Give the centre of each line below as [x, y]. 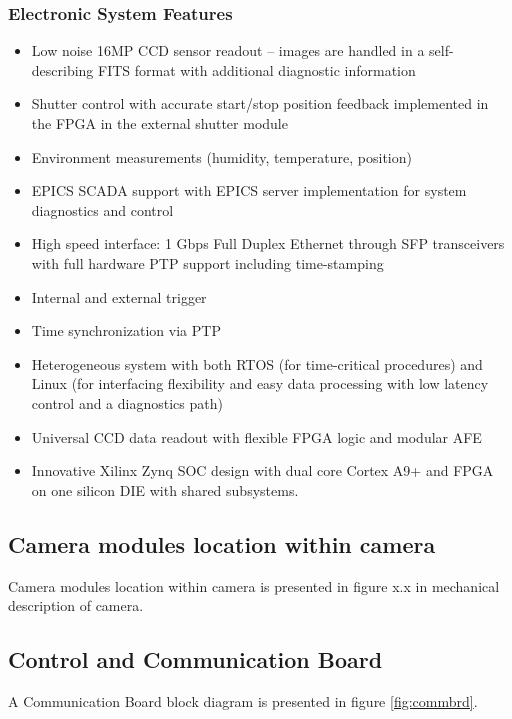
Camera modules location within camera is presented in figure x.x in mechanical [254, 585]
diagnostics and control [102, 209]
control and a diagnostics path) [127, 402]
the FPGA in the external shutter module [159, 123]
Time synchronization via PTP [126, 330]
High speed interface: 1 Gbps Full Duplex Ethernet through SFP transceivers [268, 243]
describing [62, 69]
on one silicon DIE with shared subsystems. [165, 489]
